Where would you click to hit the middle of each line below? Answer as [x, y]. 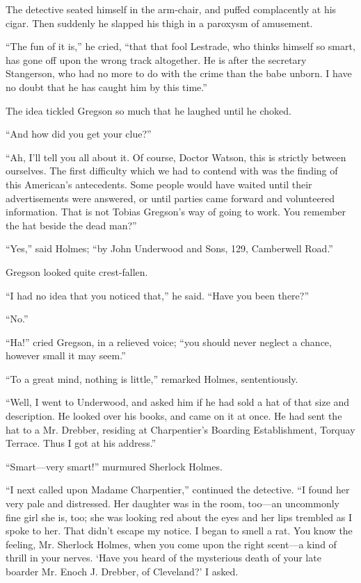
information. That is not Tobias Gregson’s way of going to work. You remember [176, 212]
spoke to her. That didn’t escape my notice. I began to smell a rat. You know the [179, 531]
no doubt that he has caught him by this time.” [106, 87]
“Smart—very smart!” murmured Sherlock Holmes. [114, 466]
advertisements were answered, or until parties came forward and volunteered [170, 198]
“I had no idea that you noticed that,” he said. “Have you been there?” [158, 295]
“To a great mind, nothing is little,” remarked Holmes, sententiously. [152, 378]
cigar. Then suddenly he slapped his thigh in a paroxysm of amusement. [159, 23]
